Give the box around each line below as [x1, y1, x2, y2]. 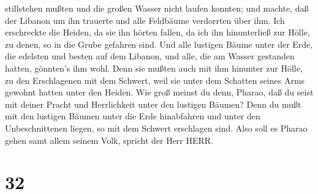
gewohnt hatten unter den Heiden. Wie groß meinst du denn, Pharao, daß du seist [5, 86, 314, 99]
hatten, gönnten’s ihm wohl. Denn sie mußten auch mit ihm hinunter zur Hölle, [5, 61, 303, 74]
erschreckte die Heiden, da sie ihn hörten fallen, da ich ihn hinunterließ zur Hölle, [5, 26, 310, 39]
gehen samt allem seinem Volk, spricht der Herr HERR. [5, 133, 214, 146]
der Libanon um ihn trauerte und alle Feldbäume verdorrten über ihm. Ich [5, 13, 285, 26]
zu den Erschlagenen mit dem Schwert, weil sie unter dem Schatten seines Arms [5, 73, 305, 86]
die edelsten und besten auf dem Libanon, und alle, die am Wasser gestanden [5, 50, 295, 62]
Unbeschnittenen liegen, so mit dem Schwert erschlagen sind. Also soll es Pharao [5, 121, 308, 134]
